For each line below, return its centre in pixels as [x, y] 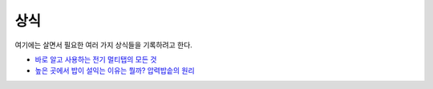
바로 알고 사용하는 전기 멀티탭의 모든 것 [96, 59]
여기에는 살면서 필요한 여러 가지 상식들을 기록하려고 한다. [103, 45]
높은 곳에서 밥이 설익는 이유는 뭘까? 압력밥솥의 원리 [115, 71]
